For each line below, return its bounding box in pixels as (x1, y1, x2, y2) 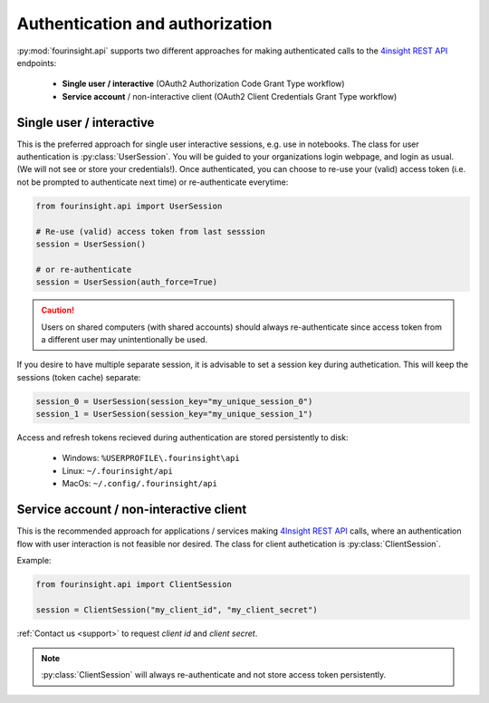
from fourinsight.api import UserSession (35, 200, 223, 211)
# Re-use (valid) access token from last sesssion (35, 226, 266, 236)
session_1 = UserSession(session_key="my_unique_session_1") (35, 409, 313, 419)
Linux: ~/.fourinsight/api (62, 465, 174, 476)
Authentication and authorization (16, 14, 273, 34)
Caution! (41, 304, 75, 316)
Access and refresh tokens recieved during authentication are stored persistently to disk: (16, 432, 349, 443)
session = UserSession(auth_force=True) (35, 277, 217, 287)
